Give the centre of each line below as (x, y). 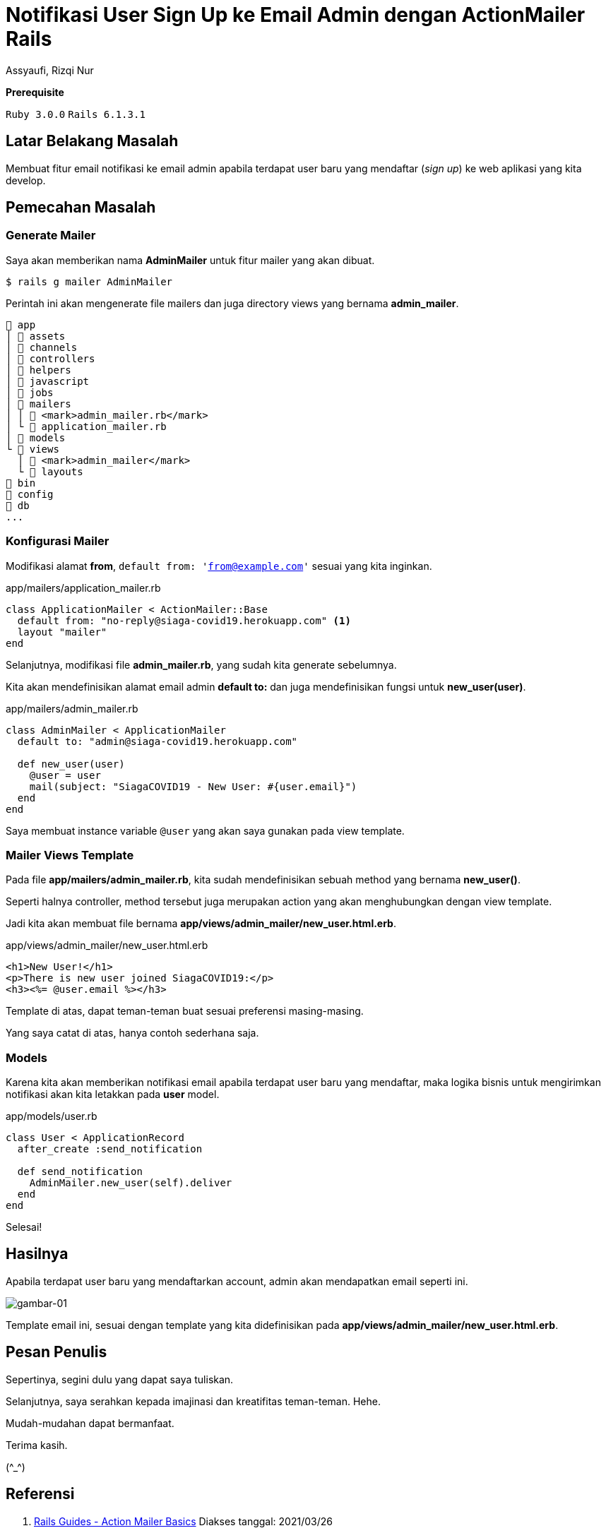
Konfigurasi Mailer (58, 541)
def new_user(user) (71, 764)
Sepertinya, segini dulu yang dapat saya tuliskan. (120, 1379)
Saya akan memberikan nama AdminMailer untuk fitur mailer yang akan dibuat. (190, 260)
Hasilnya (37, 1254)
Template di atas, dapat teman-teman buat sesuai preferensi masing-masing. (185, 1011)
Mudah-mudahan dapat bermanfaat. (90, 1423)
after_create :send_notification (110, 1149)
